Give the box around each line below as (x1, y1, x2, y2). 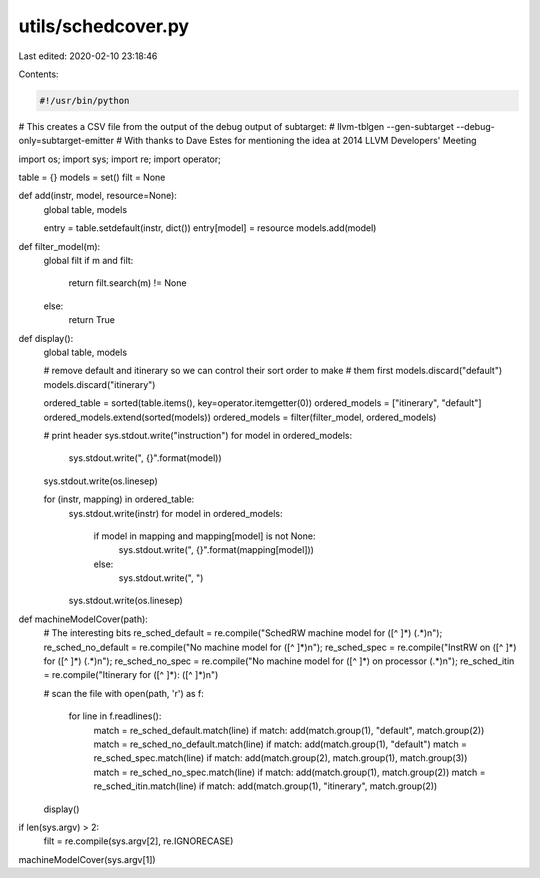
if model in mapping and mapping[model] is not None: (93, 530, 316, 542)
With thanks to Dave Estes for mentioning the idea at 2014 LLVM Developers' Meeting (123, 135, 477, 147)
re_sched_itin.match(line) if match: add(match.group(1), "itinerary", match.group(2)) (93, 780, 438, 792)
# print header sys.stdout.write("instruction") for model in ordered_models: (43, 429, 353, 441)
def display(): (18, 332, 74, 344)
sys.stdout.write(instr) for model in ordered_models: (68, 507, 283, 519)
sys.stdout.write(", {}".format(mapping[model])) (118, 544, 315, 556)
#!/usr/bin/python (39, 95, 130, 106)
